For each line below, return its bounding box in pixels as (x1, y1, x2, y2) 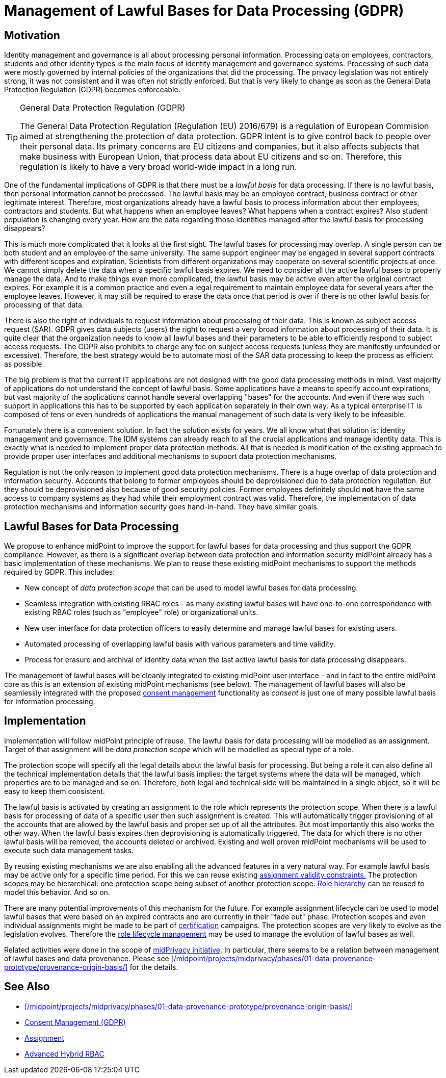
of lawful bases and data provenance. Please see (4, 954, 169, 963)
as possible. (4, 360, 44, 369)
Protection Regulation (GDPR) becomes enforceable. (4, 85, 180, 94)
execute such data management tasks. (4, 845, 134, 855)
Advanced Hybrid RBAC (24, 1049, 104, 1058)
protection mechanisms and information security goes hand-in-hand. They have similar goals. (4, 502, 319, 511)
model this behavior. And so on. (4, 887, 110, 896)
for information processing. (4, 697, 95, 706)
